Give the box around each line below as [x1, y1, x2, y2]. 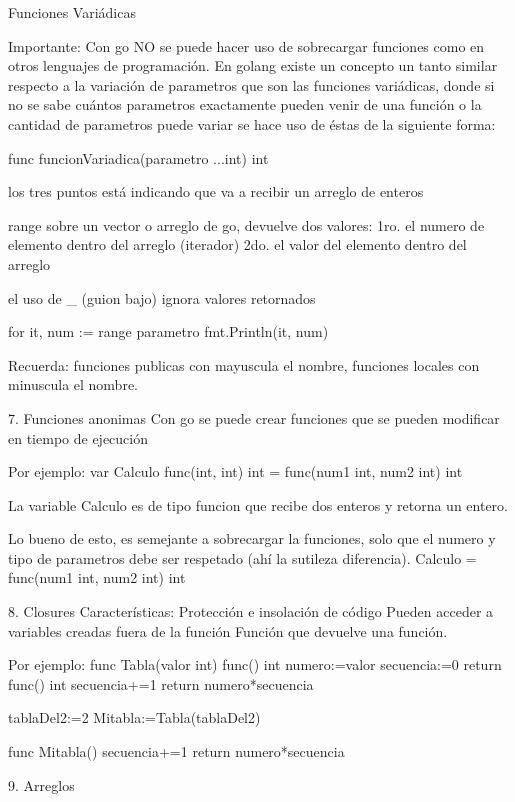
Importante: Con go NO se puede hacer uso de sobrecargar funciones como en [8, 35, 485, 56]
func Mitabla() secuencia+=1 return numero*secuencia [8, 741, 345, 762]
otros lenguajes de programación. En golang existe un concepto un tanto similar [8, 55, 498, 76]
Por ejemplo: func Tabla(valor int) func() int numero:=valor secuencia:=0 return [8, 654, 502, 675]
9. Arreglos [8, 774, 75, 795]
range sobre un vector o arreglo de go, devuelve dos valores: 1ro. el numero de [8, 214, 485, 235]
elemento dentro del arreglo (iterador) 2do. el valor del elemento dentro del [8, 234, 467, 255]
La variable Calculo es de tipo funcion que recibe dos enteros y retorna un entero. [8, 494, 508, 515]
